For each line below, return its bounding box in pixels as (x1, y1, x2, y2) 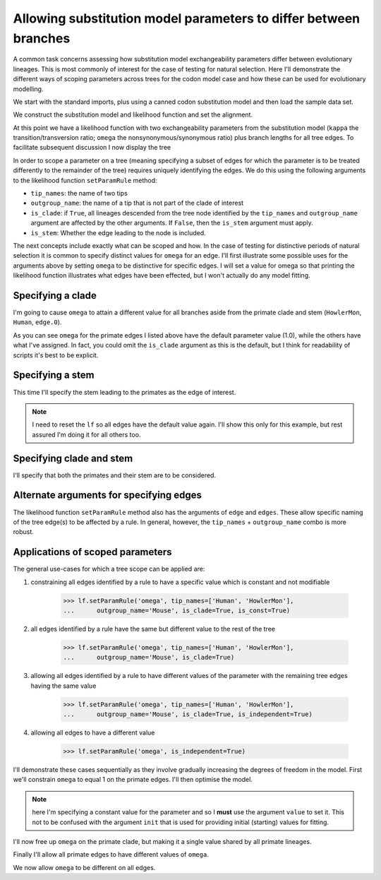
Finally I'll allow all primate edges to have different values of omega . (13, 850, 210, 859)
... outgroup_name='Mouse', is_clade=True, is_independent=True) (63, 710, 313, 718)
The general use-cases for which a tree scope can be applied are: (13, 565, 205, 573)
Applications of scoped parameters (13, 546, 172, 558)
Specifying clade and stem (13, 452, 133, 464)
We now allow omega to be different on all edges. (13, 863, 156, 872)
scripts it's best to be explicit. (13, 350, 99, 359)
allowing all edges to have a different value (30, 728, 155, 737)
